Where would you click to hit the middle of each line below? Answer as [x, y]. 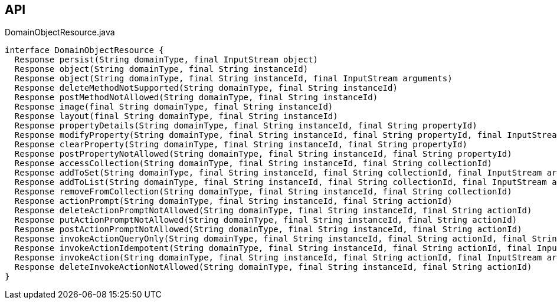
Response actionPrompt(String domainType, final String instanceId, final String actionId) [233, 201]
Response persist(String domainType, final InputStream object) [166, 60]
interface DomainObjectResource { [84, 50]
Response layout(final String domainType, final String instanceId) [176, 116]
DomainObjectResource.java [60, 32]
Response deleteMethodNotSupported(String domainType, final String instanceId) [206, 88]
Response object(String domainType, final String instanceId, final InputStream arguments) [233, 79]
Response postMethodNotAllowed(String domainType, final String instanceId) [196, 98]
